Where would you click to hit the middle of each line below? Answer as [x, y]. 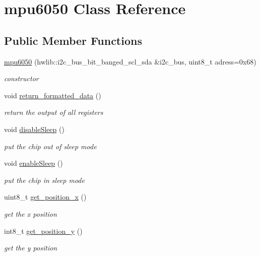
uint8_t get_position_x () [45, 197]
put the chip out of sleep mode [50, 146]
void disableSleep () [34, 129]
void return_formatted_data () [53, 95]
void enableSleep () [34, 163]
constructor [21, 78]
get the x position [30, 213]
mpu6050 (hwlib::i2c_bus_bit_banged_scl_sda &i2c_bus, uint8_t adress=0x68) [130, 61]
